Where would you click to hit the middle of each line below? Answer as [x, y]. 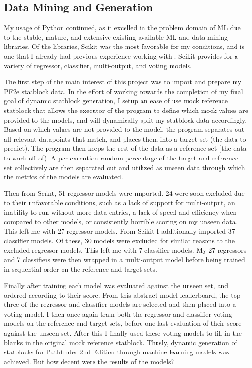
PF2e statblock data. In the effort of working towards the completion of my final [124, 91]
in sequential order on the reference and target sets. [80, 269]
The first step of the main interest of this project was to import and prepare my [123, 82]
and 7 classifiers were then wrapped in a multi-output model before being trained [125, 259]
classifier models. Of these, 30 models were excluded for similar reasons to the [119, 240]
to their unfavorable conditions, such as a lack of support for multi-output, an [119, 202]
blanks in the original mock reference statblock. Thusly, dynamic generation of [120, 342]
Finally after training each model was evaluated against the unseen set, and [116, 285]
